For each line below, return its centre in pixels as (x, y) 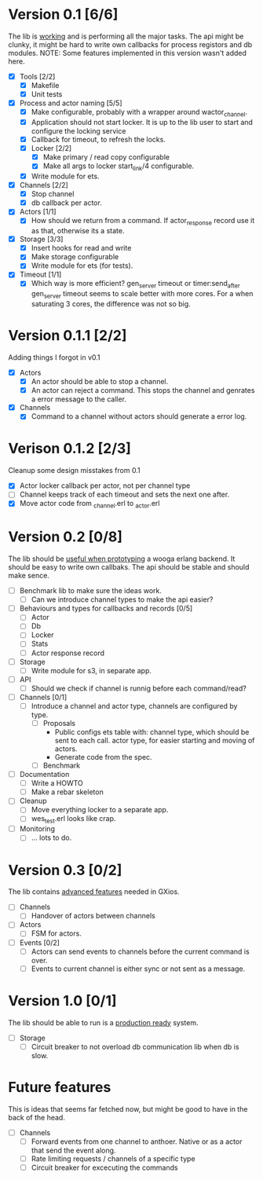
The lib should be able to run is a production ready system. (103, 1022)
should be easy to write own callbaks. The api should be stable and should (129, 567)
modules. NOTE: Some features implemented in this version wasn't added (128, 53)
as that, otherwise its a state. (78, 231)
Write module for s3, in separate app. (91, 670)
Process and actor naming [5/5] (71, 103)
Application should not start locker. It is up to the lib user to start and (142, 122)
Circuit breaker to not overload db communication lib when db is (135, 1046)
